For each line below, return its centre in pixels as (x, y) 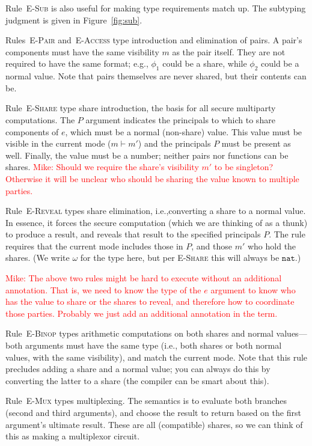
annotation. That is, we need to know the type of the (103, 289)
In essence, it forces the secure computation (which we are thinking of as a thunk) (157, 222)
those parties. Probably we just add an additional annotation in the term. (142, 313)
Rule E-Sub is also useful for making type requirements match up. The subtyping (156, 8)
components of (32, 131)
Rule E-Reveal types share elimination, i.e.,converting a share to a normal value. (156, 211)
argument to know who (253, 289)
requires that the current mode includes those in (94, 246)
